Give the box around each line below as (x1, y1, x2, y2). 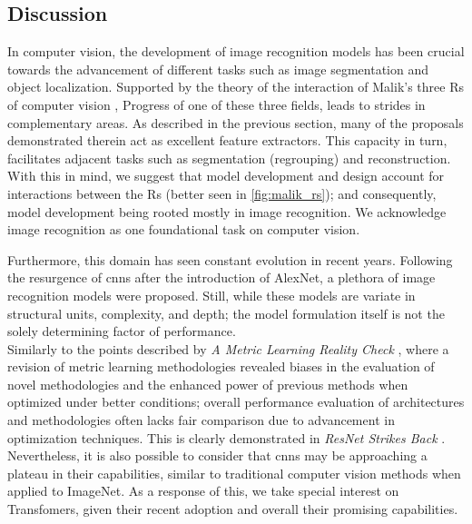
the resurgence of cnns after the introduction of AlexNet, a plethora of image (7, 268, 436, 287)
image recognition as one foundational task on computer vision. (7, 220, 360, 239)
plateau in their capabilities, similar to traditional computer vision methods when (7, 463, 461, 482)
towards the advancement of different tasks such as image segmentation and (7, 59, 429, 78)
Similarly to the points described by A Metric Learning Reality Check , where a (7, 339, 449, 358)
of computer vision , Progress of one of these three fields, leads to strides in (7, 94, 426, 114)
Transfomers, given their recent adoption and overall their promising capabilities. (7, 499, 458, 519)
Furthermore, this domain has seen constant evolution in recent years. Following (7, 250, 453, 269)
